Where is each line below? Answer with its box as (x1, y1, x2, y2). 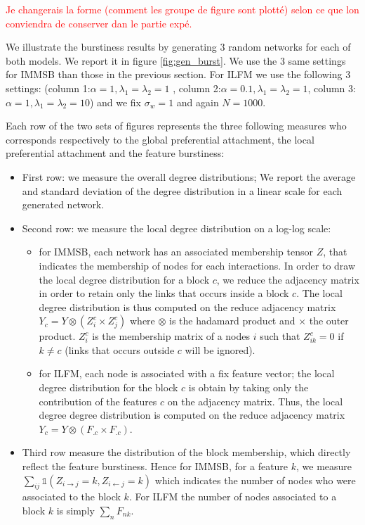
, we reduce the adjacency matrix (216, 272, 359, 286)
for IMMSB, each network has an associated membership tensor (39, 244, 313, 259)
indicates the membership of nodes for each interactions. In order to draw (39, 258, 356, 272)
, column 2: (173, 80, 221, 95)
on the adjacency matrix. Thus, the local (167, 393, 343, 408)
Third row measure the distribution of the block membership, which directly (22, 445, 351, 460)
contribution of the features (39, 393, 157, 408)
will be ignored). (185, 342, 255, 357)
